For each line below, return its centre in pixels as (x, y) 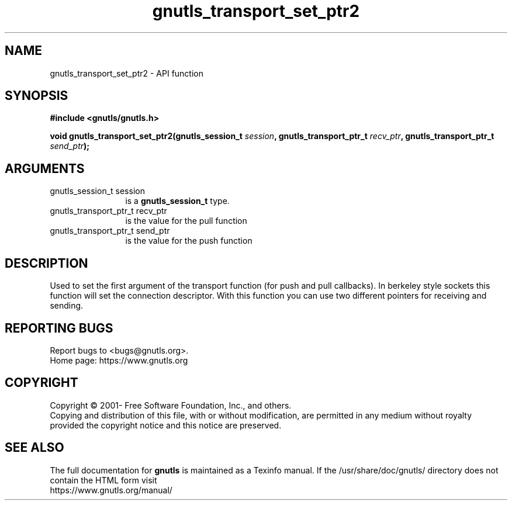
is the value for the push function (189, 241)
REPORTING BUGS (59, 328)
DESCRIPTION (46, 263)
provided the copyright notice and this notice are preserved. (166, 425)
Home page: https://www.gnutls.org (119, 360)
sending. (67, 306)
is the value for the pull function (186, 221)
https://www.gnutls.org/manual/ (111, 490)
